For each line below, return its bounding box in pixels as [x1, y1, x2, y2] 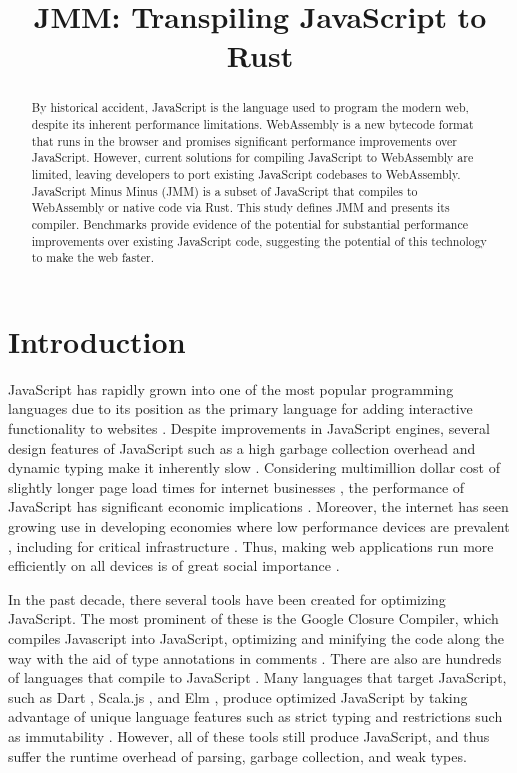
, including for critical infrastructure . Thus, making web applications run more [8, 535, 494, 556]
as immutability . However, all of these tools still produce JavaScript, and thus [8, 725, 490, 746]
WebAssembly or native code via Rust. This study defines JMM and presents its [31, 199, 450, 216]
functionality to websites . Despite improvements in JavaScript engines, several [8, 418, 490, 439]
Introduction [8, 320, 186, 361]
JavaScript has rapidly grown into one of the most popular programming [8, 378, 454, 399]
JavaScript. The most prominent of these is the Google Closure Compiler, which [8, 608, 499, 629]
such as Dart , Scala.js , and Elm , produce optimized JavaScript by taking [8, 686, 468, 707]
